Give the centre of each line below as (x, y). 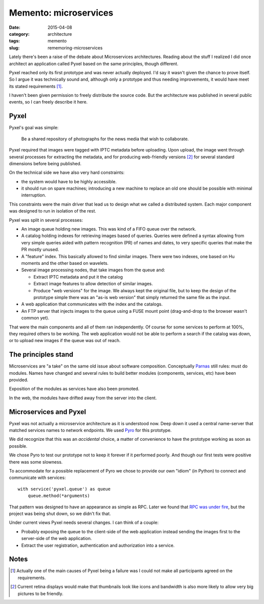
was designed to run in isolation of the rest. (53, 211)
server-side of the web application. (57, 539)
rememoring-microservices (75, 48)
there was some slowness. (36, 462)
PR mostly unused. (40, 250)
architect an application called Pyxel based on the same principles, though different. (94, 64)
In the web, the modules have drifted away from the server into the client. (83, 398)
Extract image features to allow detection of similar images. (93, 284)
